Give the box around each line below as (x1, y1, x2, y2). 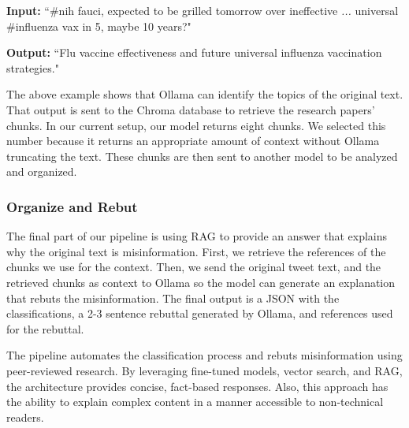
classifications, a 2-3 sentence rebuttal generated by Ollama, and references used (6, 305, 393, 322)
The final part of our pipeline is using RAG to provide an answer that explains (6, 228, 388, 244)
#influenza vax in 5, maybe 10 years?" (6, 17, 191, 34)
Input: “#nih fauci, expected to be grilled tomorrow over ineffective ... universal (6, 2, 399, 18)
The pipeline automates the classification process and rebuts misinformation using (6, 347, 403, 363)
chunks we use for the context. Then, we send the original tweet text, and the (6, 259, 381, 275)
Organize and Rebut (6, 196, 138, 216)
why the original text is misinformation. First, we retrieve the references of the (6, 243, 386, 259)
